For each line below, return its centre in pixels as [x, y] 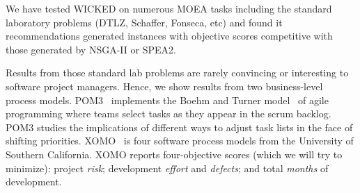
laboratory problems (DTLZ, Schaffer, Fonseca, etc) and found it [144, 22]
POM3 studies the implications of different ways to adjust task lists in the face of [179, 127]
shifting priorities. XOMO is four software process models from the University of [180, 141]
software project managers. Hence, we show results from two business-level [164, 86]
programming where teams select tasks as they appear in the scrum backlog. [169, 114]
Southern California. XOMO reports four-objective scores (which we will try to [174, 154]
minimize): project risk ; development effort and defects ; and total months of [167, 168]
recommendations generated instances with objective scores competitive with [169, 36]
